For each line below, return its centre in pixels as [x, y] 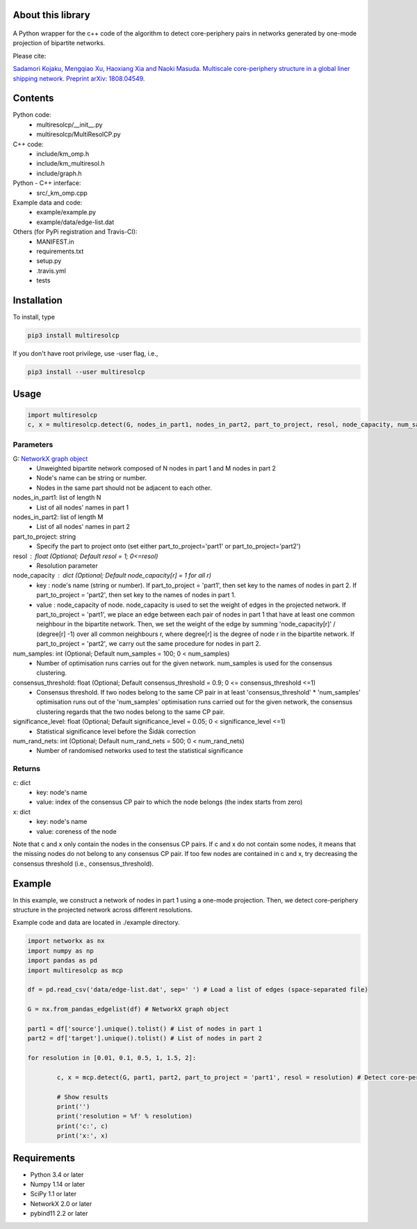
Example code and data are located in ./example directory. [96, 923]
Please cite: [30, 56]
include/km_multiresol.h [71, 164]
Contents [33, 98]
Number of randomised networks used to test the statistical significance [140, 751]
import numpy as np [60, 951]
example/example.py [66, 212]
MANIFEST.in [55, 241]
